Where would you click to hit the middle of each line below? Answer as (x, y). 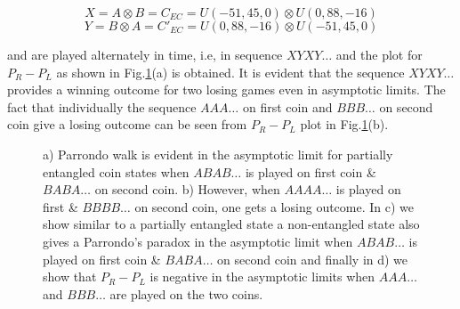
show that (70, 276)
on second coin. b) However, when (187, 189)
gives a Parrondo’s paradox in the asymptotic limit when (198, 241)
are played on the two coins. (186, 293)
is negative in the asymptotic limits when (262, 276)
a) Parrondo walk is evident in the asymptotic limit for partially (218, 154)
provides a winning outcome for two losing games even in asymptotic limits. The (226, 89)
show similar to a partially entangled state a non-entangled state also (231, 224)
